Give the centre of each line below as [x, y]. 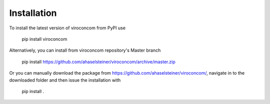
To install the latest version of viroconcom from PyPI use [67, 28]
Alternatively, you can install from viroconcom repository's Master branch [85, 50]
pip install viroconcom [44, 39]
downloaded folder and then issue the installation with [65, 80]
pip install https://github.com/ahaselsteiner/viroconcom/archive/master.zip [98, 62]
